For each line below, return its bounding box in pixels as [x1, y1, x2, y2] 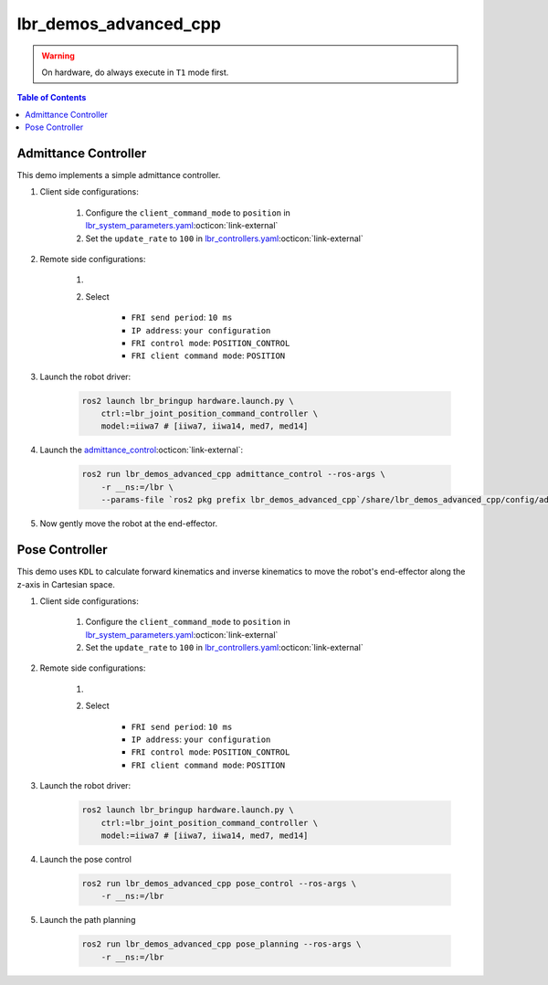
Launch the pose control [39, 853, 132, 864]
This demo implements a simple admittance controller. [16, 170, 221, 181]
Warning [41, 50, 75, 61]
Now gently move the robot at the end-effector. [39, 518, 218, 529]
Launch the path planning [39, 915, 136, 926]
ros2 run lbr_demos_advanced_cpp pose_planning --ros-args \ [81, 939, 362, 949]
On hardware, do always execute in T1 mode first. [41, 67, 229, 78]
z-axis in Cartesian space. [16, 578, 116, 589]
